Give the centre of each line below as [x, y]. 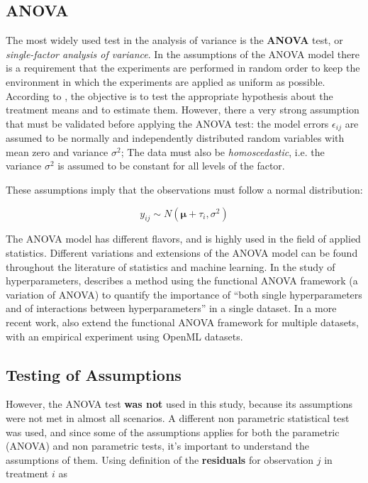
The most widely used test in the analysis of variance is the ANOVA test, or [174, 40]
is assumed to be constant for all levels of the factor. [171, 166]
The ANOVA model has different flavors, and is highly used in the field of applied [183, 239]
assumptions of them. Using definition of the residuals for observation [160, 459]
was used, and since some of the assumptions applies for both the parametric [173, 432]
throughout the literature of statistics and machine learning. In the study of [171, 266]
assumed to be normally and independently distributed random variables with [175, 138]
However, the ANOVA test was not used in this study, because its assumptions [179, 404]
